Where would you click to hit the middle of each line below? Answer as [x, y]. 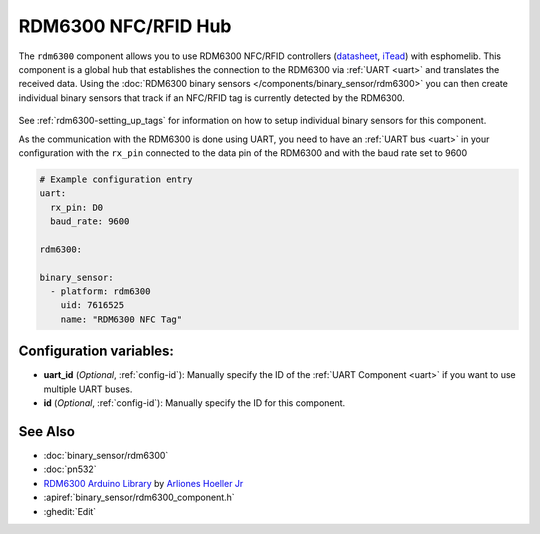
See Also [46, 431]
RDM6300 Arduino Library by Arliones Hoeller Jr [143, 483]
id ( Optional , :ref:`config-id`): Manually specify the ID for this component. [194, 403]
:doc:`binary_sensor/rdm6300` [106, 455]
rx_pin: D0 [77, 207]
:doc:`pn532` [70, 469]
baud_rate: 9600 [90, 221]
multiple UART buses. [88, 389]
